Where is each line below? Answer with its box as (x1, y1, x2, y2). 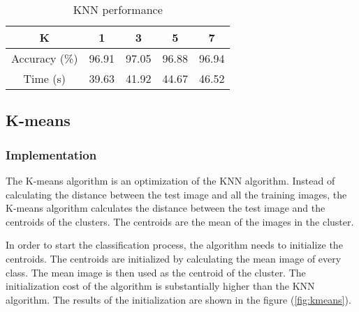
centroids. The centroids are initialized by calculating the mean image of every (6, 251, 342, 265)
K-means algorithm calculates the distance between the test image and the (6, 201, 325, 215)
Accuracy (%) (11, 50, 78, 66)
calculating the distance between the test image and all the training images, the (6, 187, 347, 201)
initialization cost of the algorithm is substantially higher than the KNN (6, 279, 315, 293)
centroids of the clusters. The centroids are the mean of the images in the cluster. (6, 214, 354, 228)
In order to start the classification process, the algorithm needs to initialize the (6, 237, 343, 252)
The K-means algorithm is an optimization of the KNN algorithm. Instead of (6, 173, 335, 187)
